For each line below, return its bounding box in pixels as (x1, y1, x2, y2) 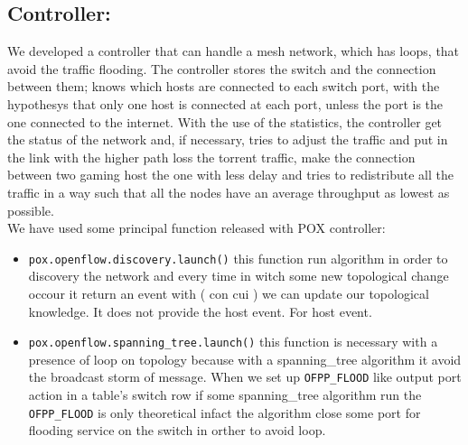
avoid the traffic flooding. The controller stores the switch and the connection (7, 59, 436, 78)
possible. (7, 200, 54, 219)
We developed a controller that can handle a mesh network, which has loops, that (7, 42, 460, 60)
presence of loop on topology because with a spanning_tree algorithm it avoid (28, 349, 462, 368)
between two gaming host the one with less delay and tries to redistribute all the (7, 165, 454, 184)
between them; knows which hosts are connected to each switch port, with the (7, 77, 440, 96)
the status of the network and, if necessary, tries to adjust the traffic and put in (7, 130, 448, 149)
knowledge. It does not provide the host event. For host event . (28, 301, 372, 320)
